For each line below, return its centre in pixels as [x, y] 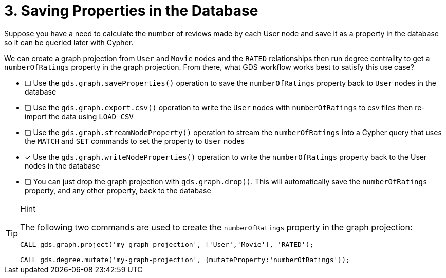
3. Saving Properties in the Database [131, 11]
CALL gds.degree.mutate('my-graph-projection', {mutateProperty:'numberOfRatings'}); [185, 260]
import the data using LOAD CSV [79, 116]
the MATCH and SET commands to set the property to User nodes [135, 141]
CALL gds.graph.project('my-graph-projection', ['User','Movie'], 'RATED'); [167, 244]
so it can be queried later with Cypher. [69, 42]
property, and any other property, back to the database [118, 190]
